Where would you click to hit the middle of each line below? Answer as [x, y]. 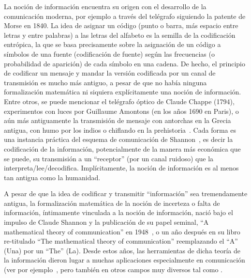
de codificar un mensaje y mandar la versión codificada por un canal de [110, 73]
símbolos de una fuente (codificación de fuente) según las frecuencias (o [109, 54]
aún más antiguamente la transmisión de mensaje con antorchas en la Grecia [118, 120]
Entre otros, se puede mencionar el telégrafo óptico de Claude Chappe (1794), [119, 101]
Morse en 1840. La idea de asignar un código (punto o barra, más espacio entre [121, 25]
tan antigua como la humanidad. [52, 177]
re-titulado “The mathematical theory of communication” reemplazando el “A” [121, 241]
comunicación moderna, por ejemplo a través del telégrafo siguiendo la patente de [125, 16]
